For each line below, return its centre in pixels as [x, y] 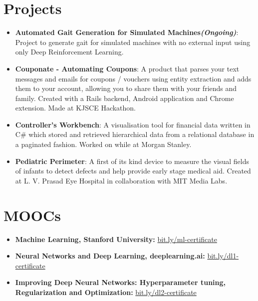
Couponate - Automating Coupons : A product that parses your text [127, 68]
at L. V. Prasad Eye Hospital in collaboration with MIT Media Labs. [121, 180]
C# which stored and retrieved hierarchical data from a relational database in [135, 134]
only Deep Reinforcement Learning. [69, 52]
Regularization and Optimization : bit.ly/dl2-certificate [106, 292]
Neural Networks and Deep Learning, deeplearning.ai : [110, 256]
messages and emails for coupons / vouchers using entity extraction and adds [133, 78]
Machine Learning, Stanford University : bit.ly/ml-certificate [116, 239]
